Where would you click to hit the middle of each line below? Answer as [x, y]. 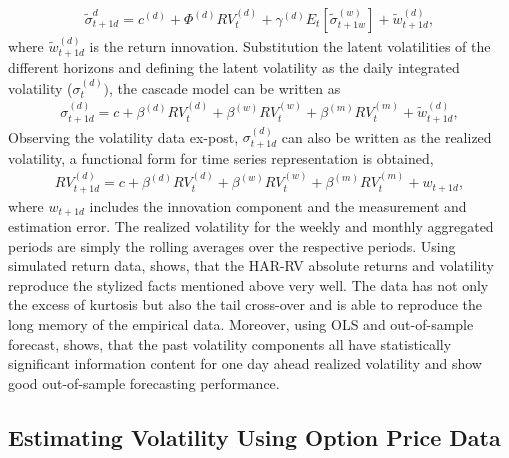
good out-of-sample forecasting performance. [144, 382]
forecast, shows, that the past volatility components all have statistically [230, 343]
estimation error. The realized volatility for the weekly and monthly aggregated [251, 226]
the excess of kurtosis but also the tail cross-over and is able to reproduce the [245, 304]
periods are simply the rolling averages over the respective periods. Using [232, 245]
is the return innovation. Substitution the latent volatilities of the [290, 45]
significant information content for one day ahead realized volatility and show [245, 363]
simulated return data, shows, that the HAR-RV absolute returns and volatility [251, 265]
